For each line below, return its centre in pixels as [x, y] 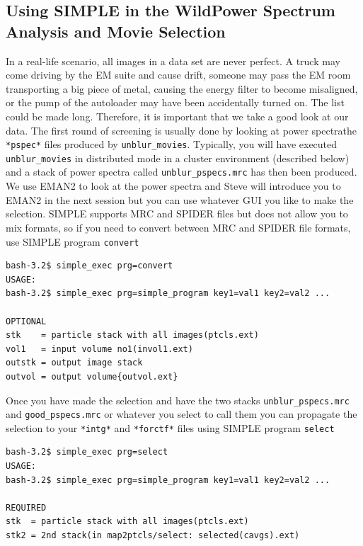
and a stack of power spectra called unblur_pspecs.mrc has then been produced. [181, 172]
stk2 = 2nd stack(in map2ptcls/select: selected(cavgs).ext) [153, 536]
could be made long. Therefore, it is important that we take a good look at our [177, 116]
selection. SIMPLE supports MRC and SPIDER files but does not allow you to [177, 214]
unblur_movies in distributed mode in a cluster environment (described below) [178, 158]
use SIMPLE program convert [73, 241]
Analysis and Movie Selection [116, 31]
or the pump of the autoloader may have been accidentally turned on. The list [175, 102]
